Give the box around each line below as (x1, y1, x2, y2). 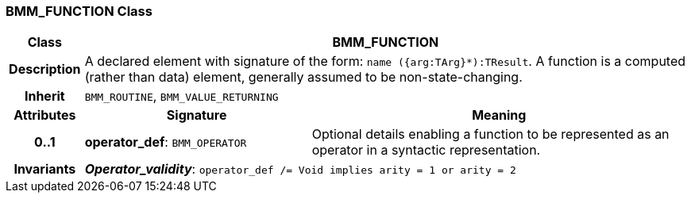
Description (9, 61, 81, 78)
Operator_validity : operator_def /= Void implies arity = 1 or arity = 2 (84, 161, 516, 178)
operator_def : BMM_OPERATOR (84, 134, 247, 151)
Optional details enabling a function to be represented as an (311, 126, 670, 143)
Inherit (24, 88, 65, 105)
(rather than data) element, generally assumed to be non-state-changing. (84, 69, 523, 86)
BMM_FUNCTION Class (6, 3, 152, 19)
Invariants (14, 161, 76, 178)
